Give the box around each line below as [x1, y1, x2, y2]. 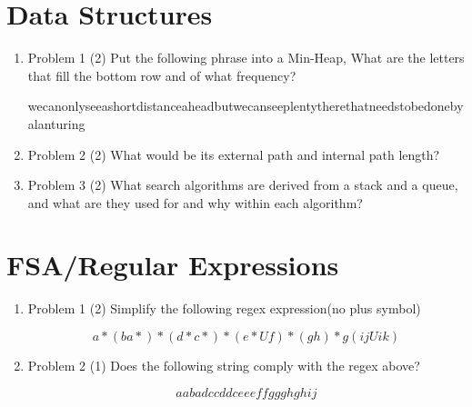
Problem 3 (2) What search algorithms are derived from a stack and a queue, [27, 175, 458, 194]
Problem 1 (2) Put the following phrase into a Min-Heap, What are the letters [27, 48, 465, 67]
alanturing [27, 114, 85, 133]
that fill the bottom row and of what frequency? [27, 65, 296, 84]
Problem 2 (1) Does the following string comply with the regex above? [27, 356, 420, 374]
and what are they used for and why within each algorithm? [27, 193, 363, 212]
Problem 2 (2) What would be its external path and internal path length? [27, 144, 440, 164]
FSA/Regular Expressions [6, 246, 339, 283]
